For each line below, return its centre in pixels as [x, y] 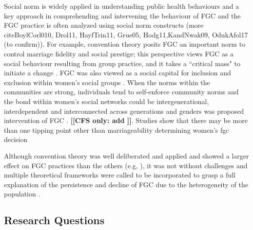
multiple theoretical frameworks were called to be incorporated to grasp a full [120, 175]
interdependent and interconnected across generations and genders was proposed [124, 111]
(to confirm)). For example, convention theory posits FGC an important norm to [125, 44]
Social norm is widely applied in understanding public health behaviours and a [122, 6]
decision [16, 139]
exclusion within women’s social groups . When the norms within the [107, 82]
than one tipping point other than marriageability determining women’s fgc [117, 130]
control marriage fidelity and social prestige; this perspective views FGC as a [119, 53]
